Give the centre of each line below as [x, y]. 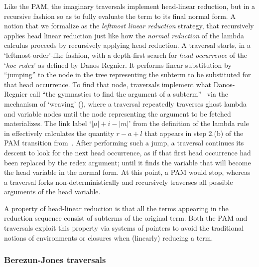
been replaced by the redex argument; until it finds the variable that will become [128, 162]
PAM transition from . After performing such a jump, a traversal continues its [124, 143]
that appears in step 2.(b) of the [194, 133]
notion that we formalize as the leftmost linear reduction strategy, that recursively [129, 26]
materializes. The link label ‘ [48, 123]
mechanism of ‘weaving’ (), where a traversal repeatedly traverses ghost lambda [126, 103]
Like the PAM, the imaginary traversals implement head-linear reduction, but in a [129, 6]
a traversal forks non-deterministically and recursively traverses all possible [119, 182]
